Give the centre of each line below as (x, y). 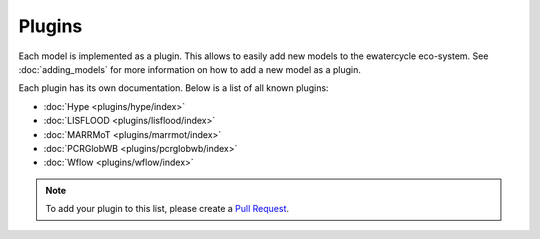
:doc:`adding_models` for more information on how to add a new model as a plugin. (190, 69)
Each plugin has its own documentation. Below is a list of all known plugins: (173, 88)
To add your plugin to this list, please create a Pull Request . (167, 209)
